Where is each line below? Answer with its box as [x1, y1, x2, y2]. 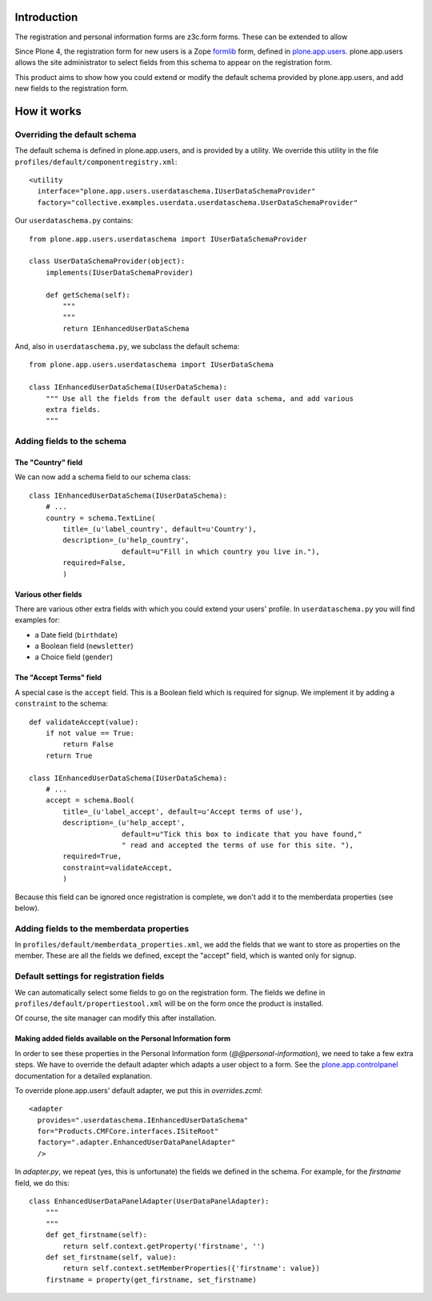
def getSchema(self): [45, 290, 131, 299]
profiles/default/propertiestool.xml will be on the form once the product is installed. [14, 999, 324, 1008]
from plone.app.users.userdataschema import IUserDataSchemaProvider [29, 234, 308, 243]
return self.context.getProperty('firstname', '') [62, 1241, 266, 1251]
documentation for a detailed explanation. [14, 1071, 153, 1080]
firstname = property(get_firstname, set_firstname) [45, 1275, 258, 1284]
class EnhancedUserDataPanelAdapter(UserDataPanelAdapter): [29, 1197, 270, 1206]
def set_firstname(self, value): [45, 1252, 178, 1262]
